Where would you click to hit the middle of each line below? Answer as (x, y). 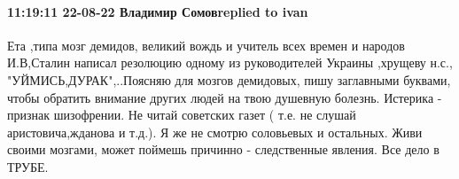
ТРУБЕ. (28, 166)
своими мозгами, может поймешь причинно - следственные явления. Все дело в (223, 149)
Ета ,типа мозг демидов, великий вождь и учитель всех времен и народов (206, 45)
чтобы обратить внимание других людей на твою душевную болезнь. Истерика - (225, 97)
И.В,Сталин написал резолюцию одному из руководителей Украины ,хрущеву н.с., (230, 62)
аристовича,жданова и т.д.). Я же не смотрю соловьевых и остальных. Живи (215, 132)
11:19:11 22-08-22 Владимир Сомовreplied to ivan (158, 11)
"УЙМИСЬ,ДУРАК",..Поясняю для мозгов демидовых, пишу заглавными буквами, (229, 79)
